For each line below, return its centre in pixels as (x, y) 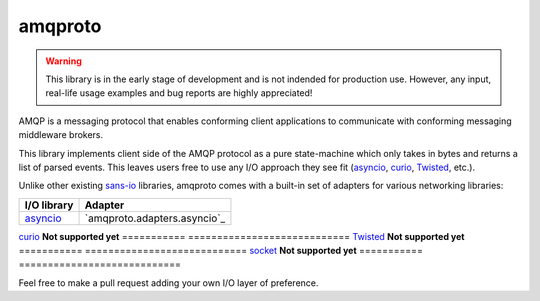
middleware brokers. (61, 135)
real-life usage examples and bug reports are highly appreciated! (179, 93)
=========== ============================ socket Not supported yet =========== (221, 251)
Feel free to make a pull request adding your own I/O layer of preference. (168, 282)
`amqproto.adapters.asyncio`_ (155, 218)
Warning (63, 61)
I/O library (49, 205)
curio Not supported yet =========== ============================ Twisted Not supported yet (241, 236)
